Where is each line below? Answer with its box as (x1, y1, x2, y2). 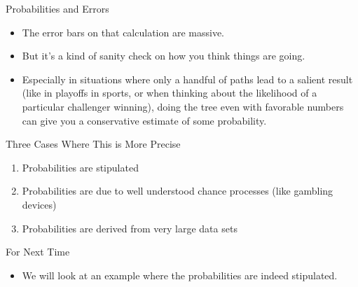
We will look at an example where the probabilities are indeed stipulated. (22, 267, 338, 282)
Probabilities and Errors (6, 1, 109, 15)
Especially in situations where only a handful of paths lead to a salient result (22, 71, 353, 86)
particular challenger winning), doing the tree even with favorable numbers (22, 99, 344, 113)
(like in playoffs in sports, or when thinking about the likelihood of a (22, 85, 317, 100)
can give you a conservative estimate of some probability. (22, 113, 267, 127)
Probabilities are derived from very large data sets (22, 220, 237, 235)
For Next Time (6, 244, 70, 259)
